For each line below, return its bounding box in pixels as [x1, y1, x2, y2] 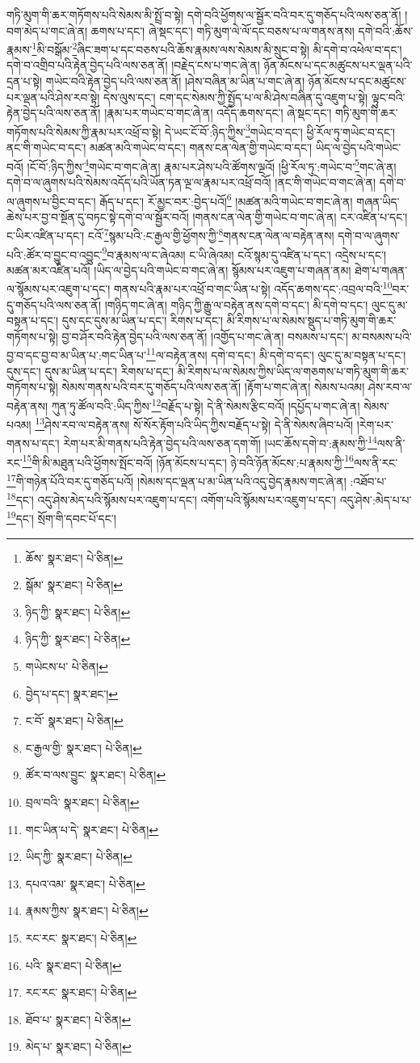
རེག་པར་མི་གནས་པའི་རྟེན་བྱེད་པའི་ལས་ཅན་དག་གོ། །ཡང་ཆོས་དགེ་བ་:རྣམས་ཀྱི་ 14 [63, 432, 377, 452]
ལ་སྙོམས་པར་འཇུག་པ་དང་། [6, 281, 111, 297]
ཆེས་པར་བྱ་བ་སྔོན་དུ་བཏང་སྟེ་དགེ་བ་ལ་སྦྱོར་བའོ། [6, 208, 189, 225]
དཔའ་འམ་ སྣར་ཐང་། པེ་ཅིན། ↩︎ [25, 875, 145, 892]
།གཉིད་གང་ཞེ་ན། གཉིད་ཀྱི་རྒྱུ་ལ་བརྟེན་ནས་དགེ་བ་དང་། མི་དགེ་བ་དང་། [104, 296, 368, 313]
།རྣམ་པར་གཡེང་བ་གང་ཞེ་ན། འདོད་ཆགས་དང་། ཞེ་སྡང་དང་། [104, 104, 332, 121]
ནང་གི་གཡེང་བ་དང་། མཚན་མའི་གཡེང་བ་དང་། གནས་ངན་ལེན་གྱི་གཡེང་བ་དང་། [6, 139, 313, 156]
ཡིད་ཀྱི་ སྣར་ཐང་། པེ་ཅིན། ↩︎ [25, 848, 132, 865]
